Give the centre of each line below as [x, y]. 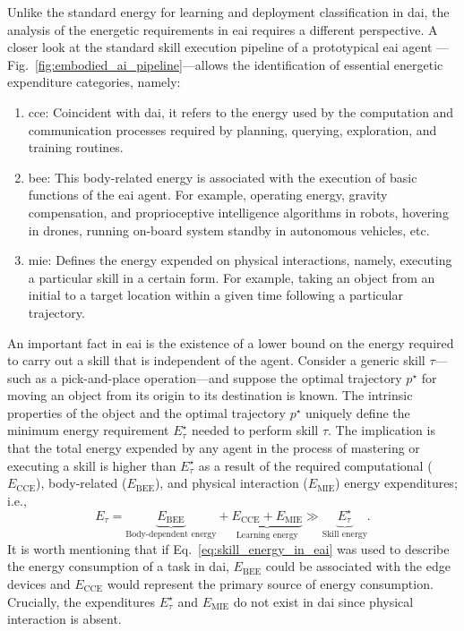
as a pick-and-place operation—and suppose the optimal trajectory [219, 377]
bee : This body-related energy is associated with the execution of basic [223, 177]
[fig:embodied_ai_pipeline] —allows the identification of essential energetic [239, 64]
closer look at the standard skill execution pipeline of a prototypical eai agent [220, 47]
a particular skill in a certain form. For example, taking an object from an [232, 277]
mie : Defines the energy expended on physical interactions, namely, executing [240, 260]
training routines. [76, 147]
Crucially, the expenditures [82, 601]
